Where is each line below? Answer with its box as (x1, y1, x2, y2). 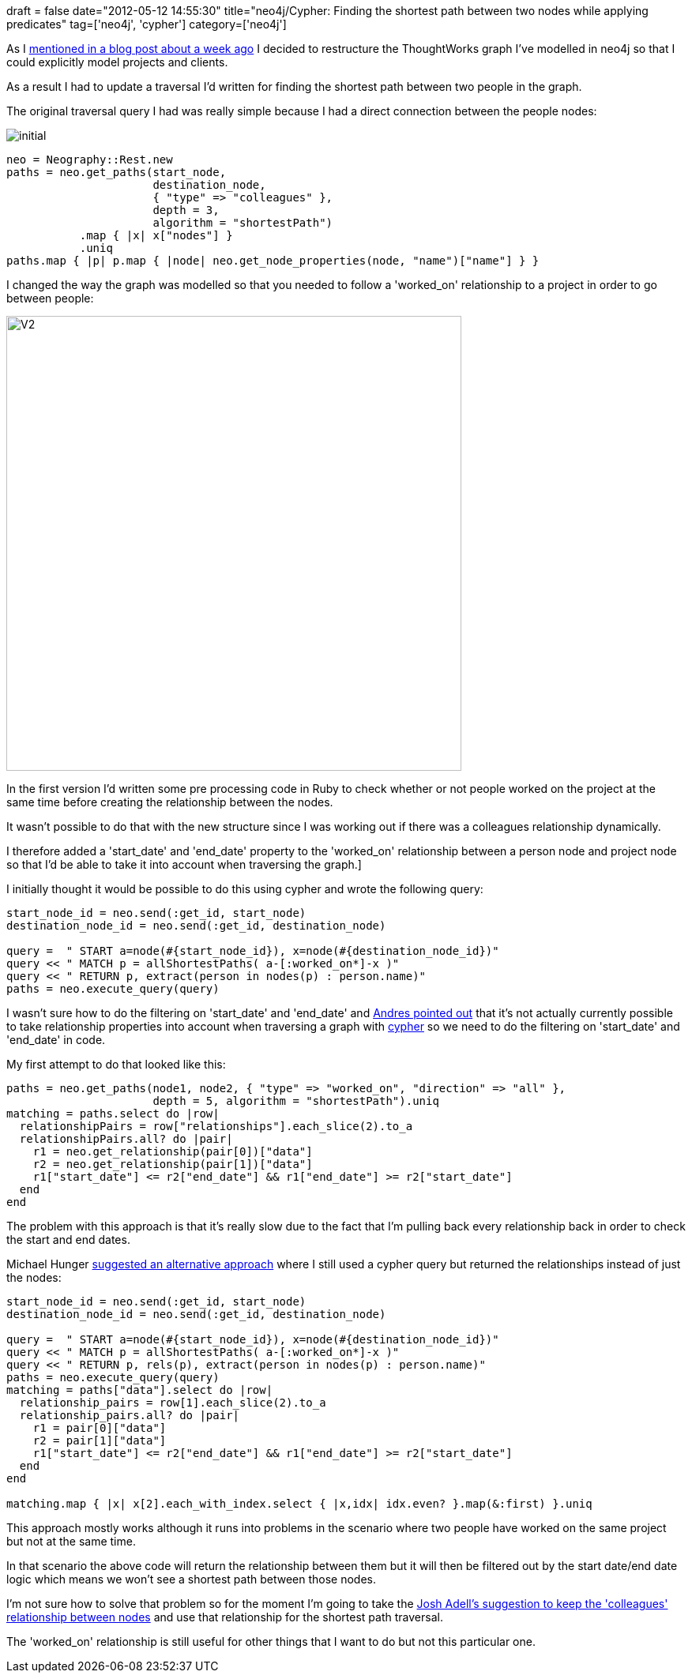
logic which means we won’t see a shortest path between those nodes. (6, 1572, 377, 1586)
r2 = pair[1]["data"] (32, 1434, 167, 1447)
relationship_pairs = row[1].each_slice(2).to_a (19, 1396, 326, 1409)
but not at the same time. (6, 1534, 136, 1548)
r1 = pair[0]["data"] (32, 1422, 167, 1434)
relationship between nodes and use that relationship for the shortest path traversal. (6, 1610, 443, 1624)
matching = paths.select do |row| (6, 1107, 220, 1120)
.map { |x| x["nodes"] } (79, 229, 233, 242)
